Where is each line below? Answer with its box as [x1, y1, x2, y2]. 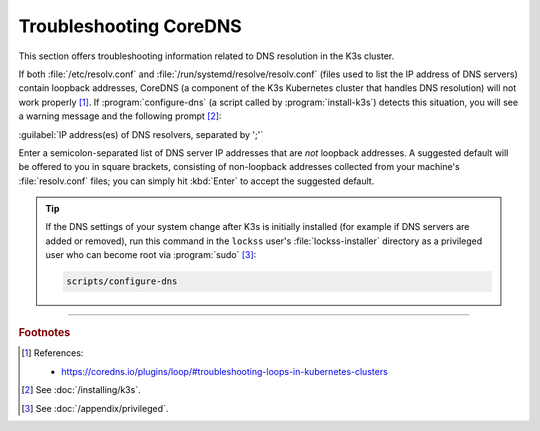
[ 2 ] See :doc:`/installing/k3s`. [21, 384, 141, 396]
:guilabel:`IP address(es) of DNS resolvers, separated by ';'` [18, 128, 264, 140]
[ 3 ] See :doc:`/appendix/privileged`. [21, 402, 169, 414]
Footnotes [18, 326, 71, 340]
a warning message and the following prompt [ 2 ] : [18, 110, 222, 122]
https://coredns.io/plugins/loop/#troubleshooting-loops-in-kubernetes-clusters [61, 365, 389, 377]
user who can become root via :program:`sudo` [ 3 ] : [45, 249, 257, 261]
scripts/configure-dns [66, 276, 178, 287]
